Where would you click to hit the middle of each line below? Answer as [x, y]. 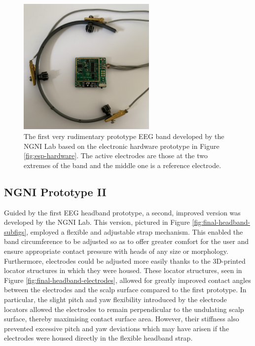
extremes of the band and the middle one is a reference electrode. [123, 165]
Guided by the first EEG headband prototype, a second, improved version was [122, 212]
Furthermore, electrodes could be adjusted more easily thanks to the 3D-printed [125, 260]
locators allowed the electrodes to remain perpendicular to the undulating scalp [124, 309]
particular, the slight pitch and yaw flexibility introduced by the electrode [115, 299]
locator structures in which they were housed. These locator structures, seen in [123, 270]
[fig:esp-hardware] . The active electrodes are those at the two [116, 156]
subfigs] [15, 231]
